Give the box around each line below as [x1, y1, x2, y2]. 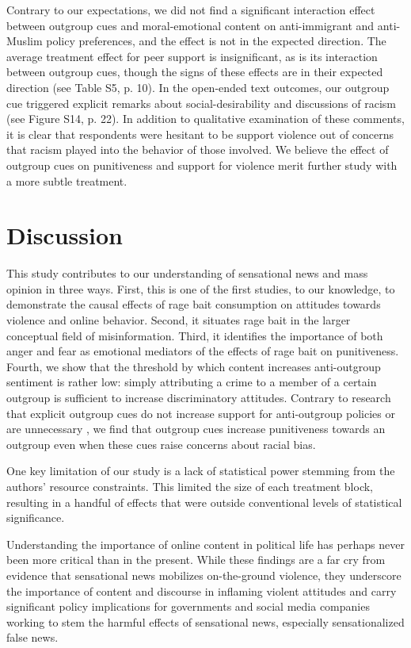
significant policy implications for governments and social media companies [6, 598, 370, 615]
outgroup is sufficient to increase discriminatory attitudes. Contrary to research [6, 389, 391, 405]
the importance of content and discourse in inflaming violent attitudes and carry [6, 582, 397, 599]
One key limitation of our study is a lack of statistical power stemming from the [6, 462, 395, 479]
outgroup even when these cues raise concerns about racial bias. [6, 435, 316, 452]
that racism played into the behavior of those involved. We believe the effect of [6, 141, 389, 158]
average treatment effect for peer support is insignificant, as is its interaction [6, 48, 378, 64]
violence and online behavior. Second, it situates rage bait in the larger [6, 312, 351, 328]
